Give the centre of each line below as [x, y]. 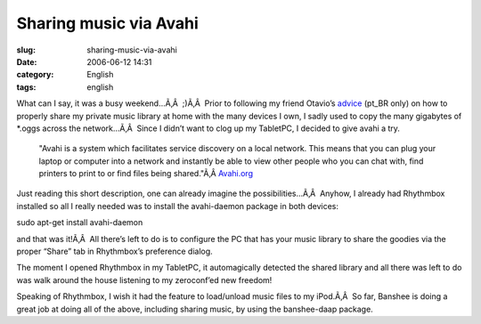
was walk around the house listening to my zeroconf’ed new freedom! [144, 279]
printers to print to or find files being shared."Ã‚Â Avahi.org [146, 174]
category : [35, 75]
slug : [26, 50]
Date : [27, 61]
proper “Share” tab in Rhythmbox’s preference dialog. [114, 251]
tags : [26, 87]
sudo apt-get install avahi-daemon [80, 223]
